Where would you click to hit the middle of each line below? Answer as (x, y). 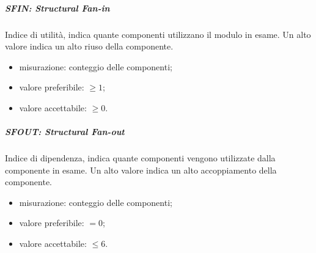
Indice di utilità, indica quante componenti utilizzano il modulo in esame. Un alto (158, 34)
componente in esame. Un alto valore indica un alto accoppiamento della (141, 170)
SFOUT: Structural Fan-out (65, 132)
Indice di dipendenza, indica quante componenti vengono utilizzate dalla (140, 158)
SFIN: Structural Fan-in (57, 8)
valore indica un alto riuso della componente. (89, 46)
